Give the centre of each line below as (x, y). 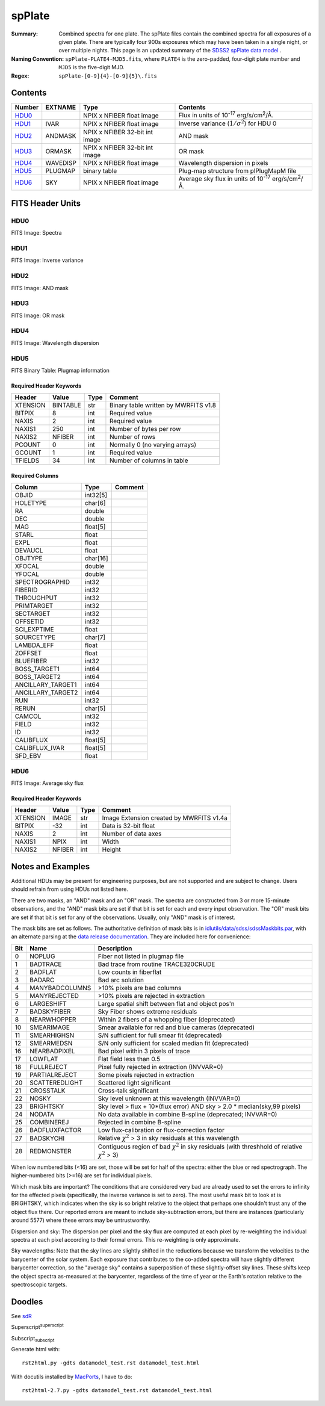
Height (112, 850)
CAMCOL (28, 716)
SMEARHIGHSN (52, 1035)
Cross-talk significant (128, 1091)
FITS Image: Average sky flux (48, 783)
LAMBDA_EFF (34, 645)
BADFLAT (43, 972)
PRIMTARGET (34, 606)
